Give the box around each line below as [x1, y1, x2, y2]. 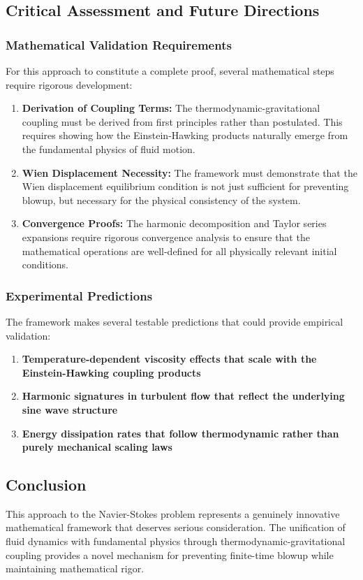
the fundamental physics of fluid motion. [22, 141, 195, 156]
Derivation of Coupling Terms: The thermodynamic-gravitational [22, 101, 320, 115]
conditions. [22, 257, 69, 272]
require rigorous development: [6, 77, 133, 92]
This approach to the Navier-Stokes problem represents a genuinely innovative [6, 506, 340, 521]
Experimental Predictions [6, 287, 153, 304]
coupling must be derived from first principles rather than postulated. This [22, 114, 343, 129]
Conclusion [6, 474, 87, 495]
